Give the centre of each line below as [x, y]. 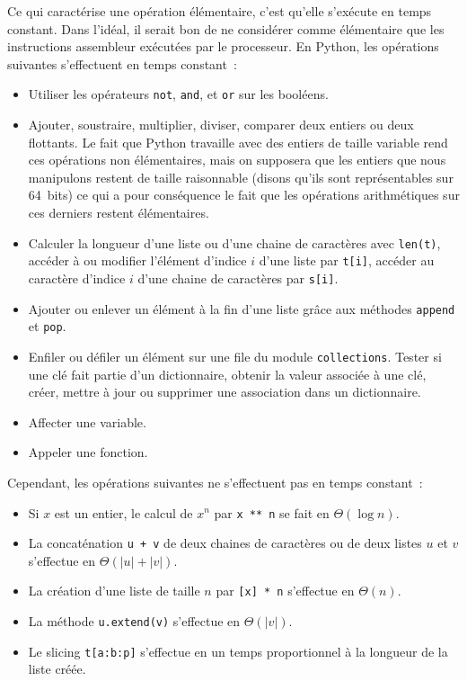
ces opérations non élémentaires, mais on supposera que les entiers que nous [237, 160]
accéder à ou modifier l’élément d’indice [137, 260]
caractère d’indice [77, 278]
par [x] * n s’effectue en [285, 591]
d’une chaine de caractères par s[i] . [238, 278]
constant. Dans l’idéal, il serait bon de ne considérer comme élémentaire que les [226, 28]
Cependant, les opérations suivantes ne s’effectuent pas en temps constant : [215, 482]
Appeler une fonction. [88, 452]
